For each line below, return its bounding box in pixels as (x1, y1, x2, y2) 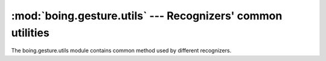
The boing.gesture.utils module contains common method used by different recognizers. (11, 47, 232, 54)
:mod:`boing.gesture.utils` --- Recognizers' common (11, 9, 283, 22)
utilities (11, 26, 50, 39)
